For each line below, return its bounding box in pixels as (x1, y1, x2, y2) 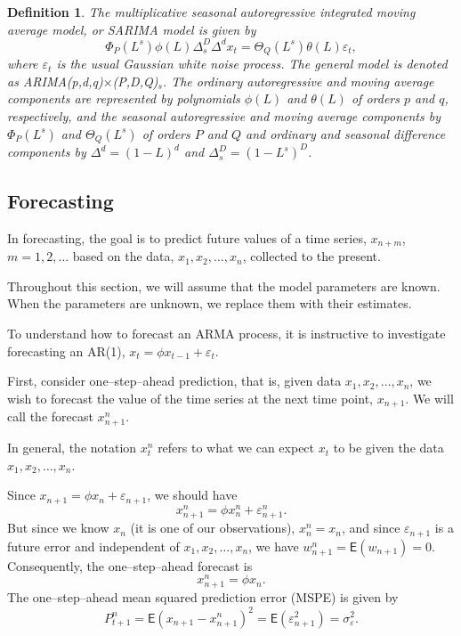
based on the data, (72, 247, 174, 265)
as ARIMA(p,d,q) (7, 71, 103, 90)
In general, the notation (7, 438, 137, 457)
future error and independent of (7, 536, 180, 555)
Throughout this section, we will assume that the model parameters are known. (7, 276, 441, 295)
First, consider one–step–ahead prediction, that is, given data (7, 371, 342, 390)
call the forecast (7, 407, 93, 426)
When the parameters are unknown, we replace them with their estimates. (7, 294, 412, 313)
